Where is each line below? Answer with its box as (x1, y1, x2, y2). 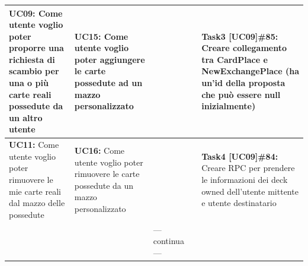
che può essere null (201, 88, 281, 100)
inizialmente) (201, 100, 256, 112)
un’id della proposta (201, 77, 285, 89)
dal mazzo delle (9, 197, 65, 209)
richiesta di (9, 53, 55, 65)
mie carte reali (9, 185, 61, 197)
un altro (9, 111, 43, 123)
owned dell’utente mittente (201, 185, 299, 197)
